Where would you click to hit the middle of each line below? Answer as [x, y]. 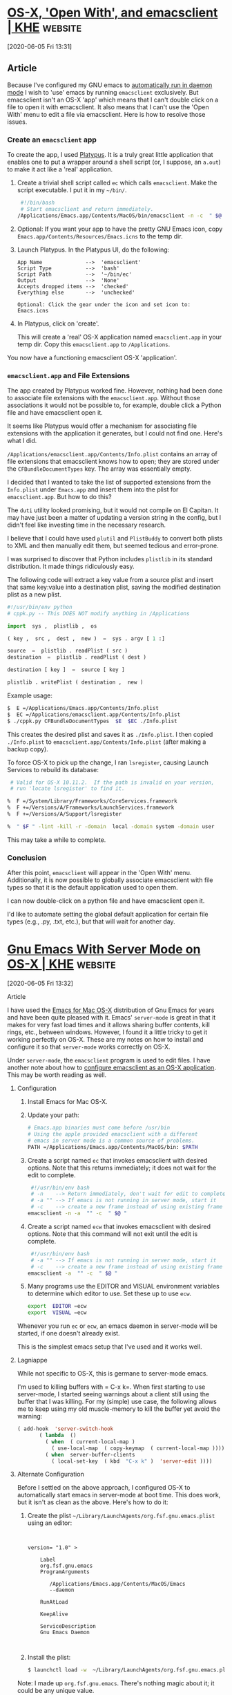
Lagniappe [32, 1360]
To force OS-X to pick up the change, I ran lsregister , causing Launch [108, 762]
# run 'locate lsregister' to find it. [68, 789]
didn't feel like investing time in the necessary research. [87, 525]
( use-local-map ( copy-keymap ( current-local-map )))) [138, 1448]
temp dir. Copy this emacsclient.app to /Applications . [94, 344]
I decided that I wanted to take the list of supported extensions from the [109, 482]
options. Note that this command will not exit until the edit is [113, 1234]
